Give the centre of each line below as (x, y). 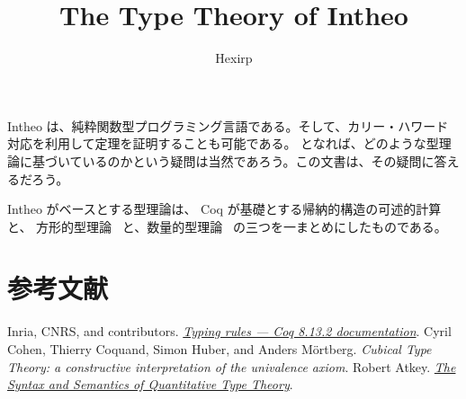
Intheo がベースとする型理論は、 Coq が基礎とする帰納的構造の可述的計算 (224, 209)
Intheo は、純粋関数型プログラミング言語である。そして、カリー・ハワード (228, 125)
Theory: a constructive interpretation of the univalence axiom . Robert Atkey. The (232, 366)
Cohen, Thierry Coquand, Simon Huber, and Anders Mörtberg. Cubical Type (220, 349)
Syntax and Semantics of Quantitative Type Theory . (150, 384)
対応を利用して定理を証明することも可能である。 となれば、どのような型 (223, 143)
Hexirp (234, 58)
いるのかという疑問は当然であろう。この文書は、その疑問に (258, 160)
